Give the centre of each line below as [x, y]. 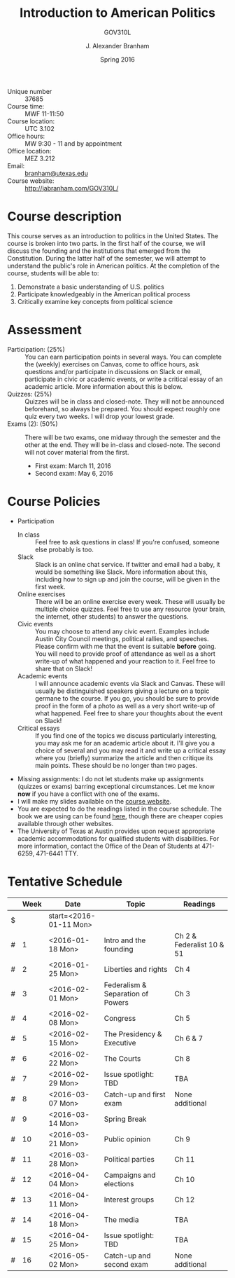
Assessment [44, 330]
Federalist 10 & [199, 944]
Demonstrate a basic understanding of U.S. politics [91, 287]
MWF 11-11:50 [44, 114]
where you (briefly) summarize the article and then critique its [124, 757]
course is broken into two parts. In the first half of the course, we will [106, 243]
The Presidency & [133, 1033]
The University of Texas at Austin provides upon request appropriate [116, 831]
